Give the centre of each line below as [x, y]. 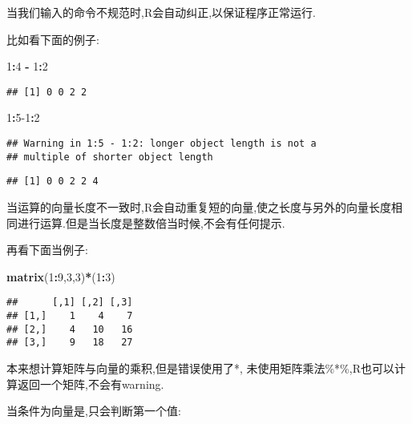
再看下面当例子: [47, 250]
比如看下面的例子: [53, 39]
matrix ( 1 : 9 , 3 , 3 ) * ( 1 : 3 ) [61, 276]
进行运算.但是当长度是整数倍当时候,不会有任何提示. [151, 222]
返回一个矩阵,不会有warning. [91, 384]
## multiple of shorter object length [110, 157]
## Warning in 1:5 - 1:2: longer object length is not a [162, 144]
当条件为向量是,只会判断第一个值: [94, 411]
